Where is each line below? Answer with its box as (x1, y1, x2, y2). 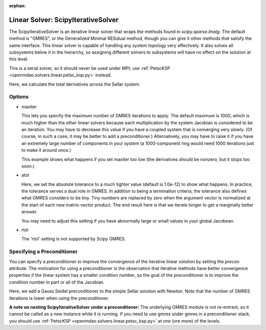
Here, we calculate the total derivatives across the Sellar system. (9, 81, 140, 87)
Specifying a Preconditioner (9, 248, 78, 255)
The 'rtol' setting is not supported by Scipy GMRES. (21, 236, 126, 242)
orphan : (9, 3, 26, 8)
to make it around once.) (21, 147, 71, 153)
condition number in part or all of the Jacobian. (9, 279, 105, 285)
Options (9, 94, 29, 100)
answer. (21, 209, 38, 215)
